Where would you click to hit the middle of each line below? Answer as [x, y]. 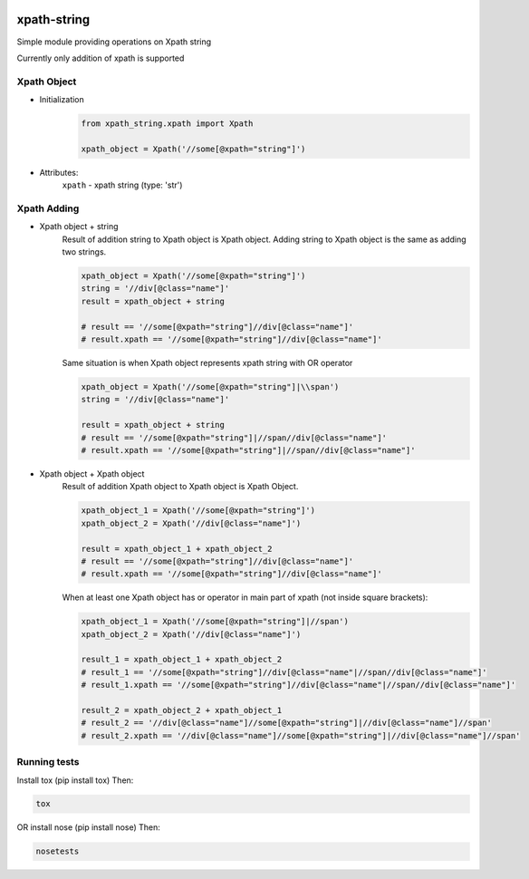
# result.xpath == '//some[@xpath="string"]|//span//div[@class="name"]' [248, 450]
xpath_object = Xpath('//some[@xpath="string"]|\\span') [210, 387]
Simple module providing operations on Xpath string [114, 42]
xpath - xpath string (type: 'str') [122, 185]
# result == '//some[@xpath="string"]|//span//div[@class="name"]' [234, 438]
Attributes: [59, 172]
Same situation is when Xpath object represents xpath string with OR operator [207, 363]
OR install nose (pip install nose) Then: [88, 827]
